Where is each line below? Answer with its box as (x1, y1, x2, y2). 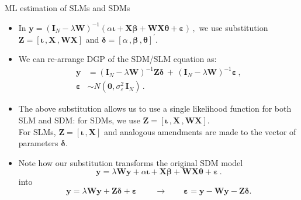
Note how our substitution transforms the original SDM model (18, 156, 243, 168)
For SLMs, (18, 125, 56, 137)
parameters (18, 137, 58, 149)
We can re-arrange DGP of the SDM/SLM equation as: (18, 53, 217, 65)
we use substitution (199, 21, 268, 33)
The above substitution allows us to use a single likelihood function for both (18, 102, 292, 115)
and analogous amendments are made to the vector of (103, 125, 296, 137)
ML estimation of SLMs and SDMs (5, 2, 130, 13)
